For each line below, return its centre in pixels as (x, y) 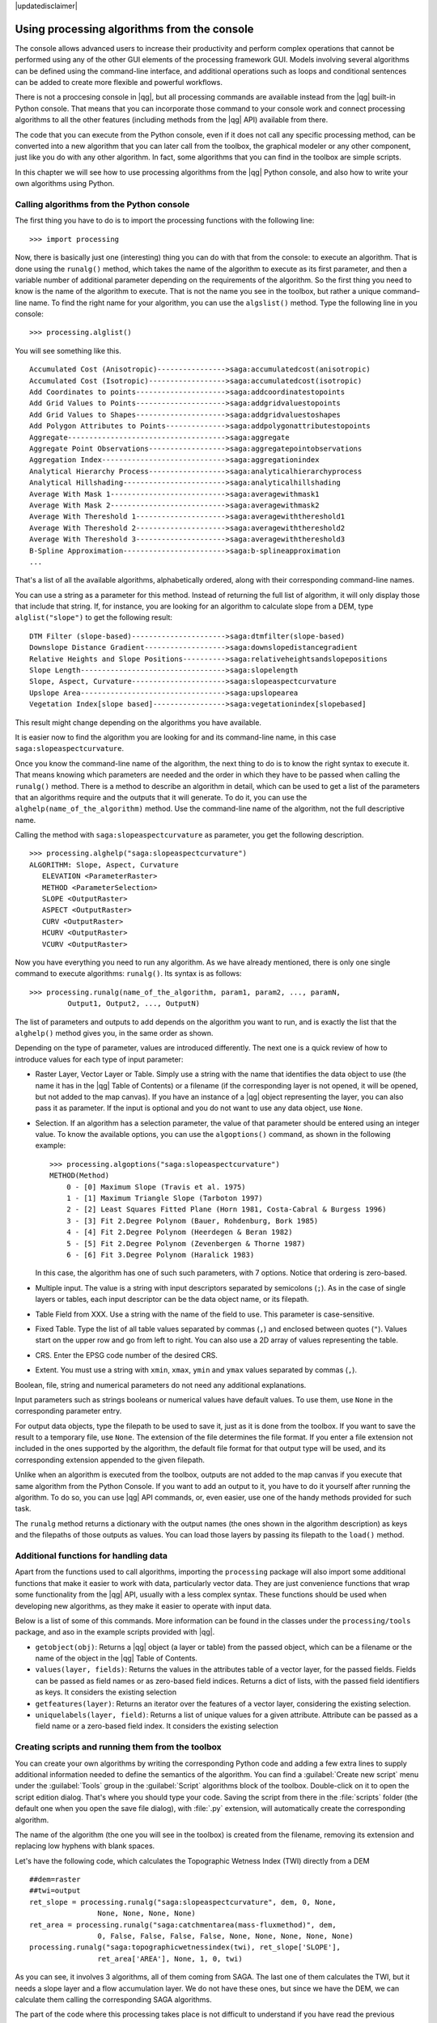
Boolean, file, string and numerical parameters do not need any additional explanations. (161, 1385)
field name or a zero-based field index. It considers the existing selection (157, 1726)
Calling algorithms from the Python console (102, 204)
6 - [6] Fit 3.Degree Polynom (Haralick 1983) (160, 1255)
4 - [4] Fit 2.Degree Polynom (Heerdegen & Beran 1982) (179, 1232)
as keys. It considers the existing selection (106, 1692)
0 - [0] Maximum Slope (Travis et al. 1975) (156, 1187)
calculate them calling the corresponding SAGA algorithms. (113, 2000)
